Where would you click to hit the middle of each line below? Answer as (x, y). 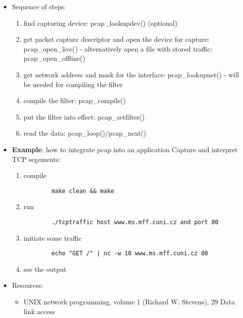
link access (39, 311)
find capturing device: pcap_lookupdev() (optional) (100, 23)
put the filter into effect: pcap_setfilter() (84, 116)
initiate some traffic (52, 238)
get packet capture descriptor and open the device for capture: (116, 39)
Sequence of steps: (39, 6)
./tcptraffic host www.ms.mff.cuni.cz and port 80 (135, 222)
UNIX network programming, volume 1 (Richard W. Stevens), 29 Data (129, 302)
